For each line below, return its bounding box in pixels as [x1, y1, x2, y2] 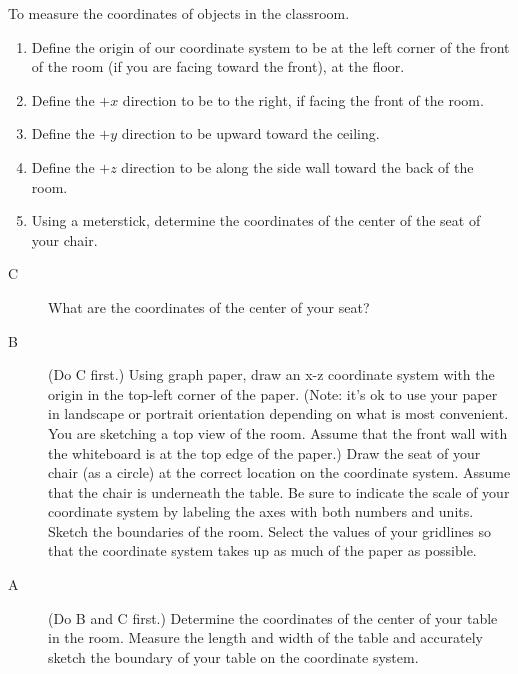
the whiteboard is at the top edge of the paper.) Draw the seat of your [48, 442, 481, 463]
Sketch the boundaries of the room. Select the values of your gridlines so [48, 520, 492, 541]
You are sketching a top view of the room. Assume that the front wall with [48, 422, 508, 443]
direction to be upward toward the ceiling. [121, 123, 380, 144]
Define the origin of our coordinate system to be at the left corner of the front [31, 36, 510, 57]
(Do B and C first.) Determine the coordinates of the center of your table [48, 607, 498, 628]
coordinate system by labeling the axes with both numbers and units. [48, 501, 474, 522]
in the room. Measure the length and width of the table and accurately [48, 627, 483, 648]
